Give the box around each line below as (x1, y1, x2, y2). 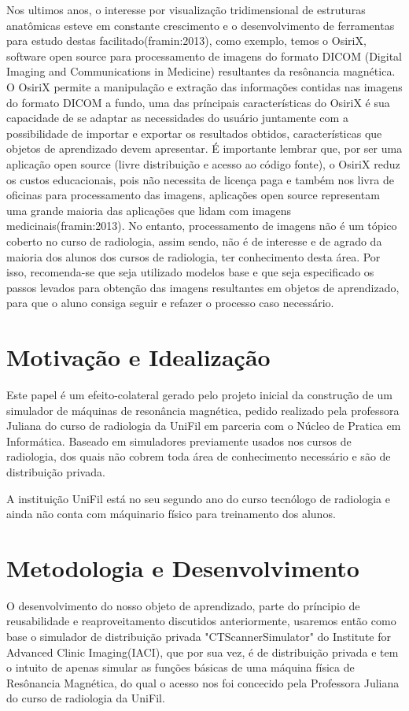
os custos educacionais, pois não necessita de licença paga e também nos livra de (6, 171, 394, 187)
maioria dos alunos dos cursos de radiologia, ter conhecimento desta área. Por (6, 248, 381, 265)
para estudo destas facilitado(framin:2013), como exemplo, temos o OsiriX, (6, 32, 367, 49)
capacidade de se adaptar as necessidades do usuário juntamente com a (6, 109, 348, 126)
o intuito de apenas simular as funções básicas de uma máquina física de (6, 659, 355, 676)
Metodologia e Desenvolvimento (6, 551, 359, 583)
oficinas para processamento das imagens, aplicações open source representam (6, 187, 380, 203)
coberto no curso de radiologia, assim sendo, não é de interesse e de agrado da (6, 232, 382, 249)
